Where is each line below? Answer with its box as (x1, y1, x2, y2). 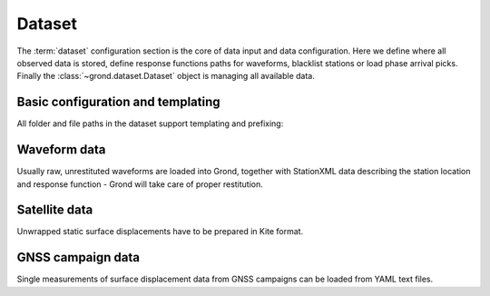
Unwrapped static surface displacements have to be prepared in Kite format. (16, 226, 304, 237)
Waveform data (16, 142, 106, 158)
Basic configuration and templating (16, 94, 220, 110)
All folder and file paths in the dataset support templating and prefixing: (16, 118, 284, 129)
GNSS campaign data (16, 250, 141, 265)
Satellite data (16, 202, 93, 218)
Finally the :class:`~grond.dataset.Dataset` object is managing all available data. (16, 71, 315, 82)
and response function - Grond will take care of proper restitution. (16, 178, 263, 190)
